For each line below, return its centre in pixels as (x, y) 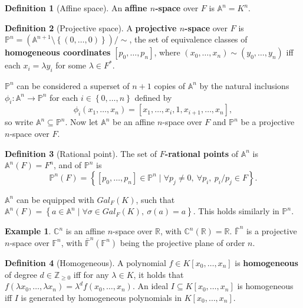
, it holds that (159, 274)
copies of (169, 85)
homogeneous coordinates (58, 52)
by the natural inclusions (244, 85)
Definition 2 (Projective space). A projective (91, 27)
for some (71, 65)
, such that (155, 199)
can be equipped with (55, 199)
